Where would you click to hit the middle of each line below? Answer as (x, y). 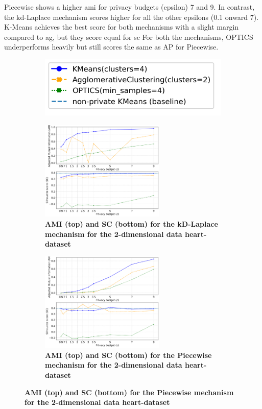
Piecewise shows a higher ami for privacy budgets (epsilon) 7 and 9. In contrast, (129, 7)
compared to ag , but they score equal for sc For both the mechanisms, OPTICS (129, 37)
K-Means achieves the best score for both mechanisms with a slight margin (122, 27)
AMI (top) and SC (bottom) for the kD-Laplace (132, 224)
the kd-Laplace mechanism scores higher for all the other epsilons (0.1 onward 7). (132, 17)
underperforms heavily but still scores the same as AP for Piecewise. (111, 47)
